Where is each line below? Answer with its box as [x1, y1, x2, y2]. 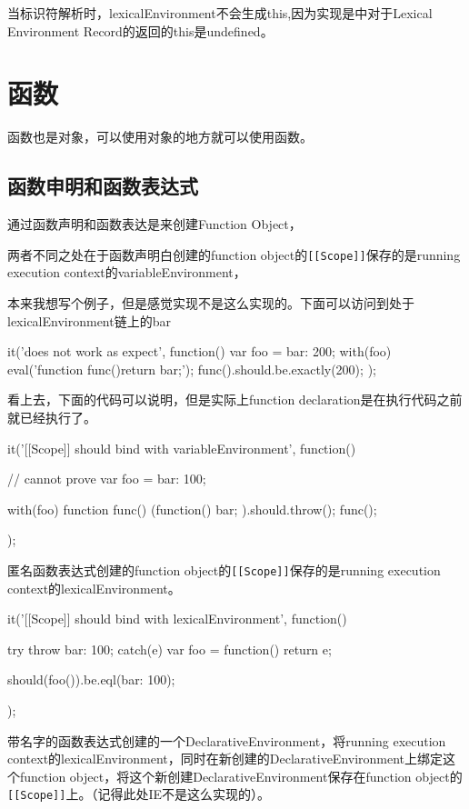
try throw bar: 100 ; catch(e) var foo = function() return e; [7, 639, 332, 658]
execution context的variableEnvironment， [7, 263, 246, 282]
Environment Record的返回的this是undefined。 [7, 21, 274, 40]
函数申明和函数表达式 [7, 172, 198, 200]
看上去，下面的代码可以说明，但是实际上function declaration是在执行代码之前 [7, 390, 463, 409]
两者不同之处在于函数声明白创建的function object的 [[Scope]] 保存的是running [7, 245, 461, 264]
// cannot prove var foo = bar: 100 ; [7, 469, 206, 488]
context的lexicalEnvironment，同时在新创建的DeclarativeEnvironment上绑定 [7, 749, 444, 768]
